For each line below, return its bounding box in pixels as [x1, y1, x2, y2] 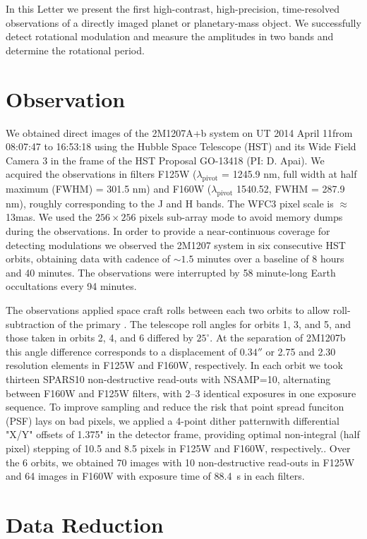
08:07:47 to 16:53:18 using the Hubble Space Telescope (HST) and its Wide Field [6, 139, 356, 154]
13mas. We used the [6, 210, 92, 224]
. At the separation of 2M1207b [210, 330, 346, 345]
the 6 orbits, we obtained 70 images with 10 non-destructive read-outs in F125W [6, 454, 355, 469]
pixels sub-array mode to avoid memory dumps [139, 210, 343, 224]
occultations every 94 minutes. [6, 279, 137, 293]
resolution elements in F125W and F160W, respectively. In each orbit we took [6, 358, 343, 373]
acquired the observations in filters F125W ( [6, 166, 197, 181]
